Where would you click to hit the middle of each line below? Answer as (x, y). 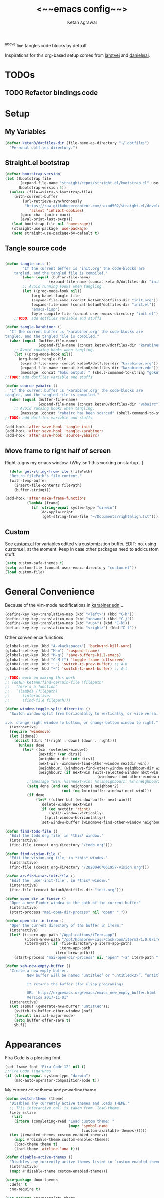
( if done (36, 795)
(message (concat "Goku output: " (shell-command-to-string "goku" (90, 372)
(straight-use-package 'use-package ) (50, 229)
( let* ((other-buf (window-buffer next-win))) (84, 800)
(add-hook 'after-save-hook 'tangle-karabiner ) (54, 431)
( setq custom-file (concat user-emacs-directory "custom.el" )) (71, 568)
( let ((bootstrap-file (28, 179)
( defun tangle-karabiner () (34, 327)
